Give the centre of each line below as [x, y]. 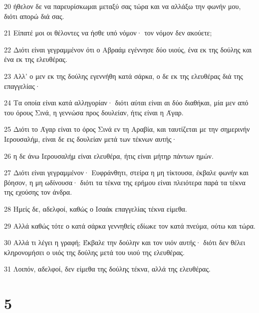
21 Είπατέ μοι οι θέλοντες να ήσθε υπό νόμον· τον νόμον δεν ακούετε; [108, 33]
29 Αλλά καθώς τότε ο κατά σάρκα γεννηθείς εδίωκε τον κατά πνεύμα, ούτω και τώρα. [130, 225]
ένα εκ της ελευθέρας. [36, 59]
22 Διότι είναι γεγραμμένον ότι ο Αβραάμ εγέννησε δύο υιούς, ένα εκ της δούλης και [128, 49]
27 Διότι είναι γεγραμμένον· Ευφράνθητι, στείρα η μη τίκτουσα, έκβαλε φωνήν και [126, 172]
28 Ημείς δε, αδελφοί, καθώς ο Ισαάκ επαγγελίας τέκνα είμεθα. [96, 208]
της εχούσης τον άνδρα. [38, 192]
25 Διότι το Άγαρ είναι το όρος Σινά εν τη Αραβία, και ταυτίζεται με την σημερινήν [127, 129]
